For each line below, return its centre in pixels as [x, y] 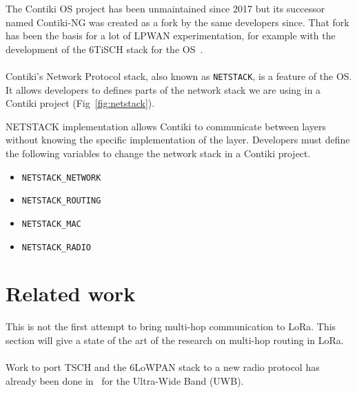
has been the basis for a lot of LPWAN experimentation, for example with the [171, 36]
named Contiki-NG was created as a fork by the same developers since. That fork [177, 22]
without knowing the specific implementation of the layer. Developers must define [178, 140]
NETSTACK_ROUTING [61, 201]
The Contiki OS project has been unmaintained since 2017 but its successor [165, 8]
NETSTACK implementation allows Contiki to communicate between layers [166, 126]
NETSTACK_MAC [51, 224]
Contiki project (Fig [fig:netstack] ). [80, 103]
